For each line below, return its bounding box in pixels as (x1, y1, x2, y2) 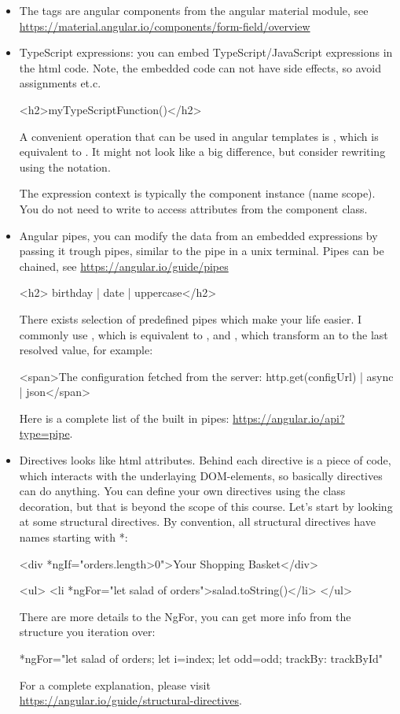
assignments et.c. (19, 75, 101, 91)
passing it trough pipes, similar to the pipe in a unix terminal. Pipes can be (19, 242, 384, 259)
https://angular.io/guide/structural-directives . (19, 692, 242, 708)
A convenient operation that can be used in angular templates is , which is (19, 128, 379, 144)
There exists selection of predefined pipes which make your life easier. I (19, 310, 362, 327)
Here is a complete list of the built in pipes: (19, 409, 229, 426)
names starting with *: (19, 529, 128, 546)
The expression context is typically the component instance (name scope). (19, 185, 376, 202)
